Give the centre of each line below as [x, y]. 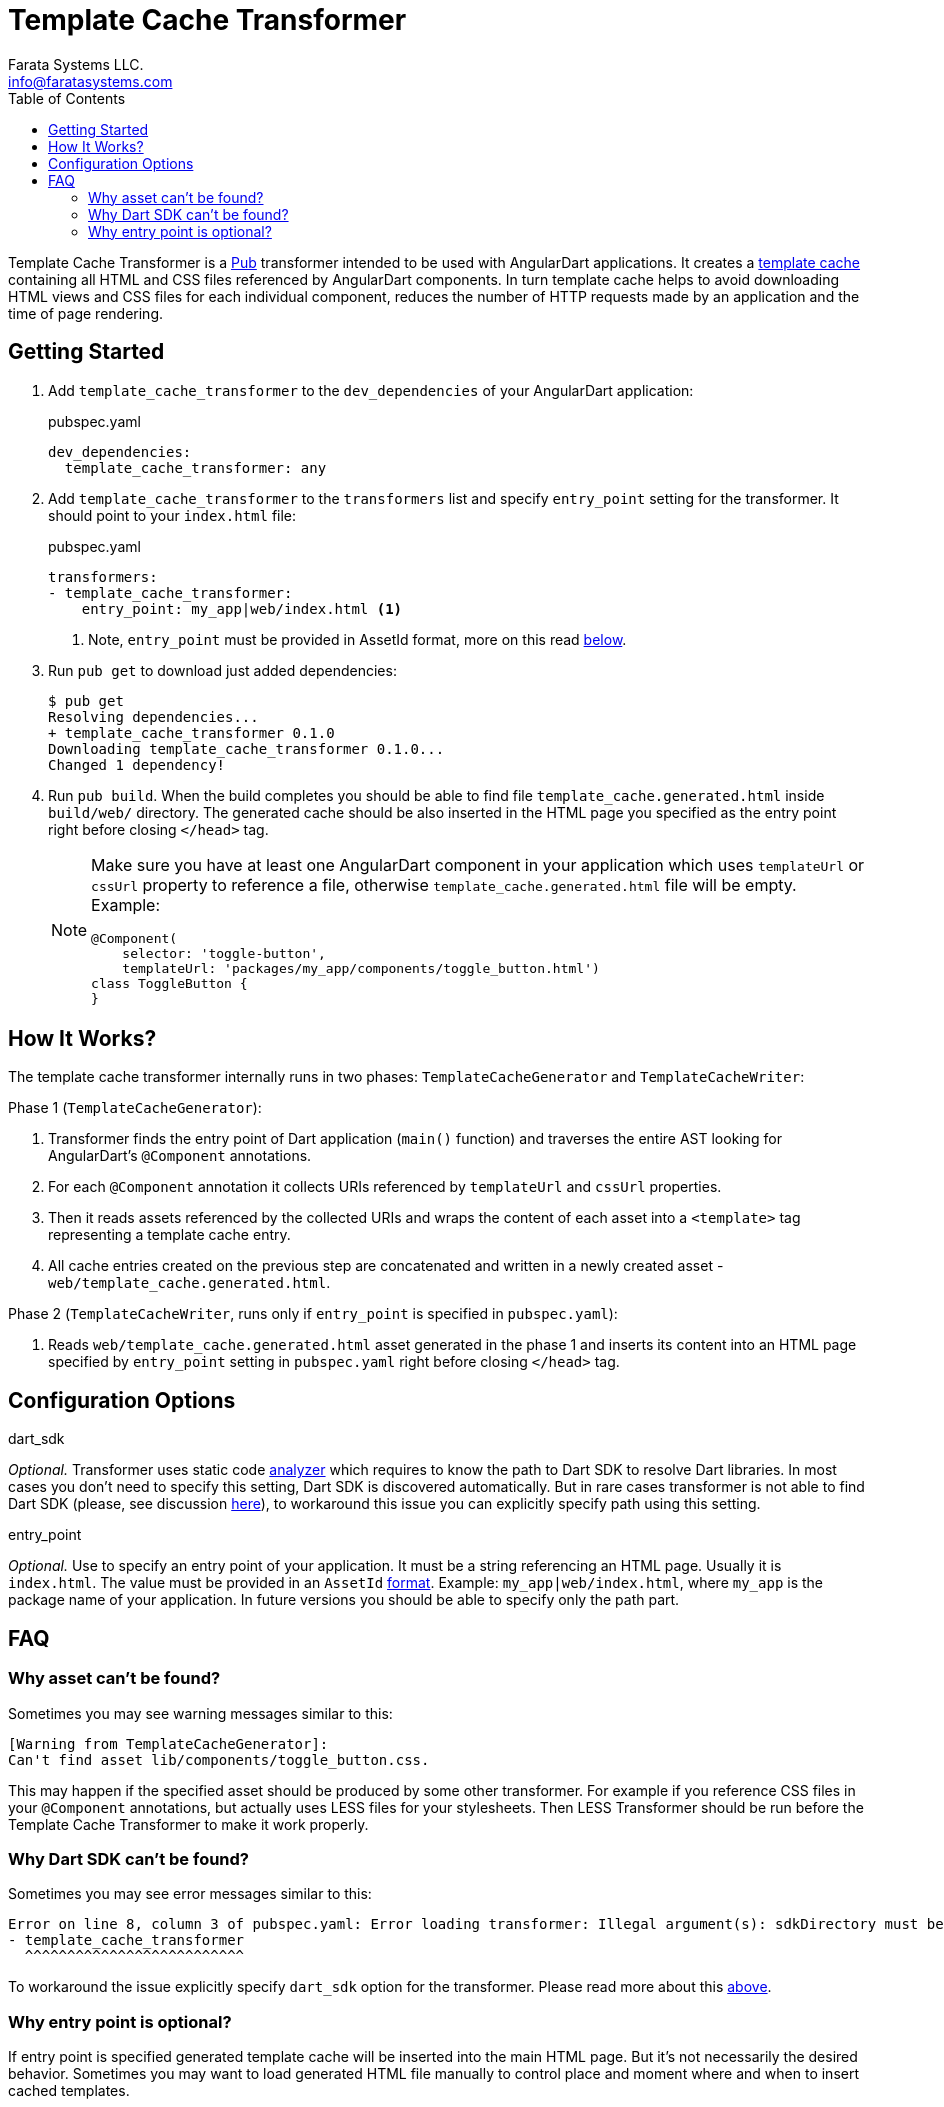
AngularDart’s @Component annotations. [180, 1156]
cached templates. [69, 2090]
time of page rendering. [85, 313]
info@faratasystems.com [90, 81]
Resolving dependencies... [153, 716]
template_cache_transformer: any [195, 467]
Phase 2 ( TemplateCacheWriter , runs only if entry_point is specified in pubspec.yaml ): [313, 1314]
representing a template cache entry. [169, 1235]
